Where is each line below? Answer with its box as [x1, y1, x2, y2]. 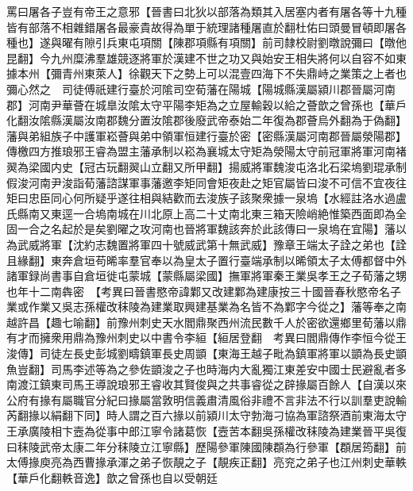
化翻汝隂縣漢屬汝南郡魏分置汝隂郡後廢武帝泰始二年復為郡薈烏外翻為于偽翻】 [6, 112, 407, 129]
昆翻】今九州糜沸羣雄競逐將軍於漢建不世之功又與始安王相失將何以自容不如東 [6, 49, 407, 66]
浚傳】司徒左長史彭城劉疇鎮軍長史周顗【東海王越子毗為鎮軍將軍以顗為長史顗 [6, 345, 407, 362]
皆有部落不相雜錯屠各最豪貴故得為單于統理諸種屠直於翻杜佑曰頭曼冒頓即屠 [6, 18, 396, 35]
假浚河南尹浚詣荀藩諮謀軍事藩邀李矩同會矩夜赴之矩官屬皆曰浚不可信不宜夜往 [6, 174, 407, 190]
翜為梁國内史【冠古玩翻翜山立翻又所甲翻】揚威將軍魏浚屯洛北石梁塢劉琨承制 [6, 158, 407, 175]
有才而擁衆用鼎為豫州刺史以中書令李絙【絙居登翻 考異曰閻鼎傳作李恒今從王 [6, 329, 407, 346]
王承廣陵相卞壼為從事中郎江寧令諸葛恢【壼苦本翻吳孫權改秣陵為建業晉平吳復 [6, 423, 407, 439]
